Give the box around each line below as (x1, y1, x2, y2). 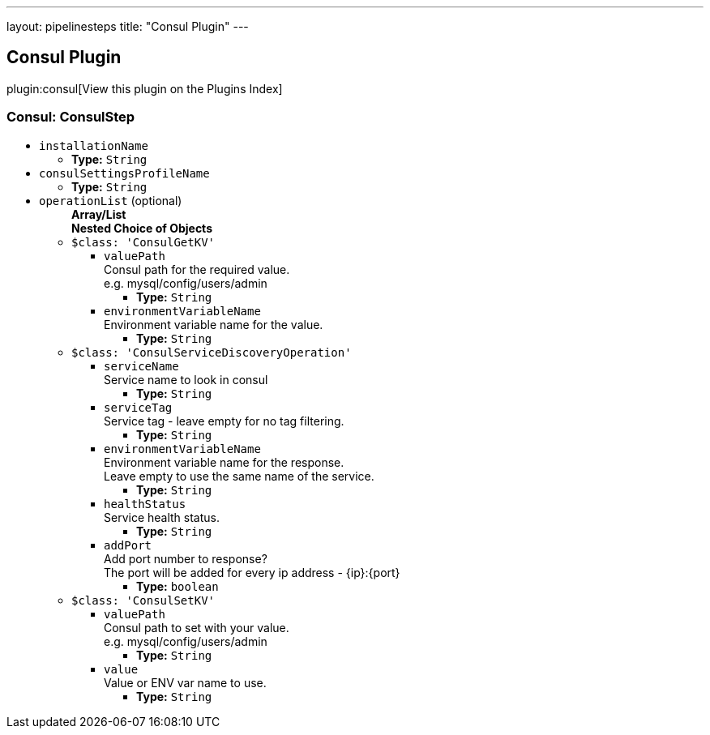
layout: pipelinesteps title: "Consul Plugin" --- (6, 19, 249, 33)
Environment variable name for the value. (104, 317, 323, 331)
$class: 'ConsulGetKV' (71, 235, 216, 249)
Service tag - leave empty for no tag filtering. (104, 413, 344, 428)
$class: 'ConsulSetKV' (71, 593, 216, 607)
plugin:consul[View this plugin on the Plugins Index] (6, 81, 283, 96)
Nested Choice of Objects (71, 220, 212, 235)
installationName (39, 139, 148, 152)
